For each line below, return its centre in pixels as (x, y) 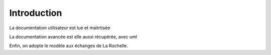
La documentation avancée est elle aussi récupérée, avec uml (73, 37)
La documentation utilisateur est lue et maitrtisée (60, 28)
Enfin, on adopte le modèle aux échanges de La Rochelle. (69, 46)
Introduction (36, 13)
